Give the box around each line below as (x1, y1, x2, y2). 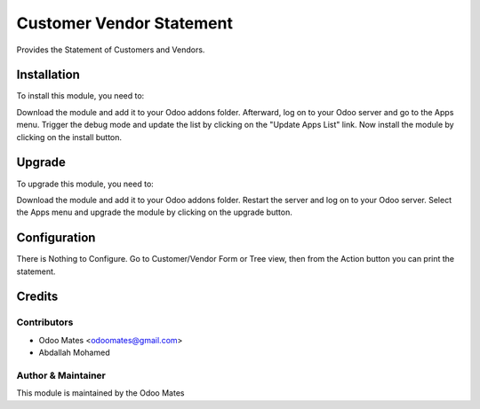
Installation (16, 67, 80, 83)
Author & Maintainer (16, 369, 106, 381)
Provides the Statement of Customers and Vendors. (16, 44, 205, 55)
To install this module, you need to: (16, 90, 145, 101)
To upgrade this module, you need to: (16, 178, 155, 189)
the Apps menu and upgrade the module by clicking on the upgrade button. (16, 207, 292, 217)
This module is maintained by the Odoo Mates (16, 388, 185, 398)
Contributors (16, 316, 74, 328)
